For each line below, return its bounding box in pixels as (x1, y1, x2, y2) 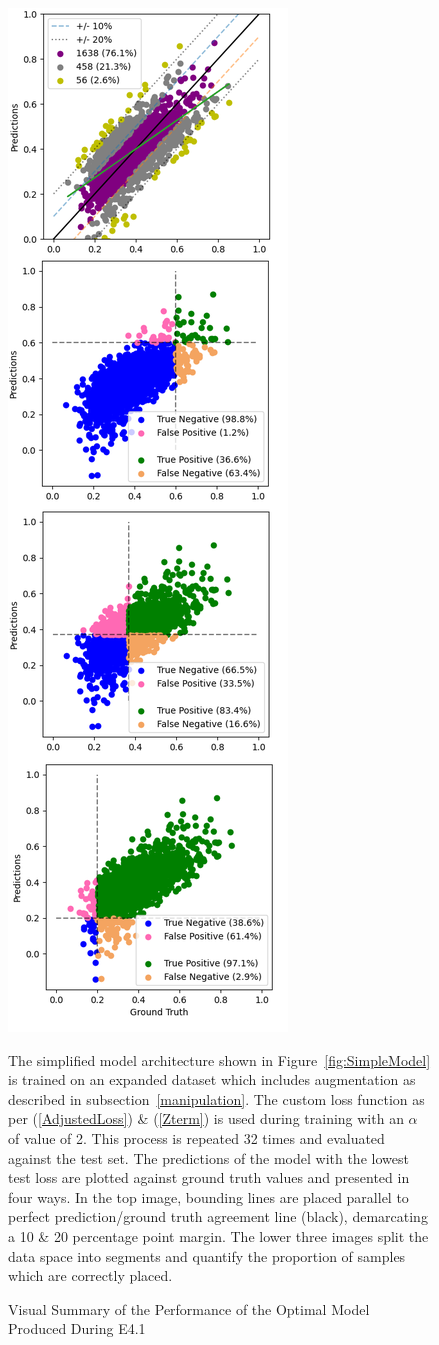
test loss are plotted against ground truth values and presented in (8, 1167, 410, 1188)
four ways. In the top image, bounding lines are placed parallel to (8, 1186, 409, 1207)
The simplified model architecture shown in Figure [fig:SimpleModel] (8, 1049, 431, 1070)
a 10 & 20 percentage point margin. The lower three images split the (8, 1225, 429, 1246)
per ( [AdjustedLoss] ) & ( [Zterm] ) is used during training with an (8, 1108, 404, 1129)
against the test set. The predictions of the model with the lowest (8, 1147, 409, 1168)
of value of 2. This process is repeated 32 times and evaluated (8, 1127, 385, 1148)
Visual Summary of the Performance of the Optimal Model (8, 1298, 370, 1319)
